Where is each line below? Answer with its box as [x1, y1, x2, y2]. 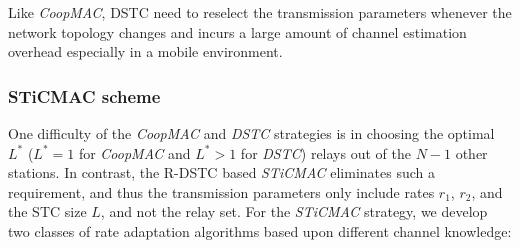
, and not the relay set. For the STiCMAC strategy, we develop [100, 201, 488, 222]
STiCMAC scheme [8, 83, 161, 108]
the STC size [8, 201, 87, 222]
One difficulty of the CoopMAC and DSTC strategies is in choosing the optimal [8, 123, 495, 143]
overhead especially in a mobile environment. [8, 41, 283, 62]
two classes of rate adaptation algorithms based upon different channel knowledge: [8, 220, 512, 241]
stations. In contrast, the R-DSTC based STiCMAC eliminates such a [8, 162, 436, 183]
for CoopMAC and [78, 142, 191, 163]
